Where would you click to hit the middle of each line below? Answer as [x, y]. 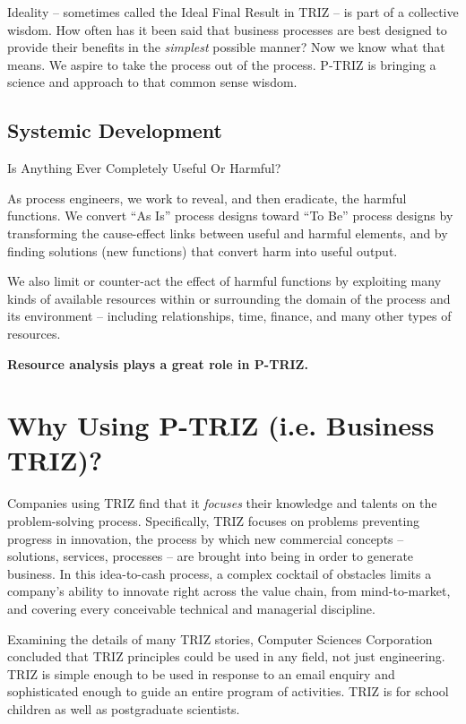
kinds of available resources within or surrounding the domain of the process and [229, 298]
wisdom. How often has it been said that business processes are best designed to [227, 29]
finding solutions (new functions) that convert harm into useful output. [203, 250]
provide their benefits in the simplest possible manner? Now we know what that [226, 47]
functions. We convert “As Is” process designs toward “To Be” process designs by [230, 215]
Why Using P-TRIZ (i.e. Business [221, 425]
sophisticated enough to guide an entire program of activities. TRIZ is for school [228, 691]
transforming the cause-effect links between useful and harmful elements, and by [228, 233]
